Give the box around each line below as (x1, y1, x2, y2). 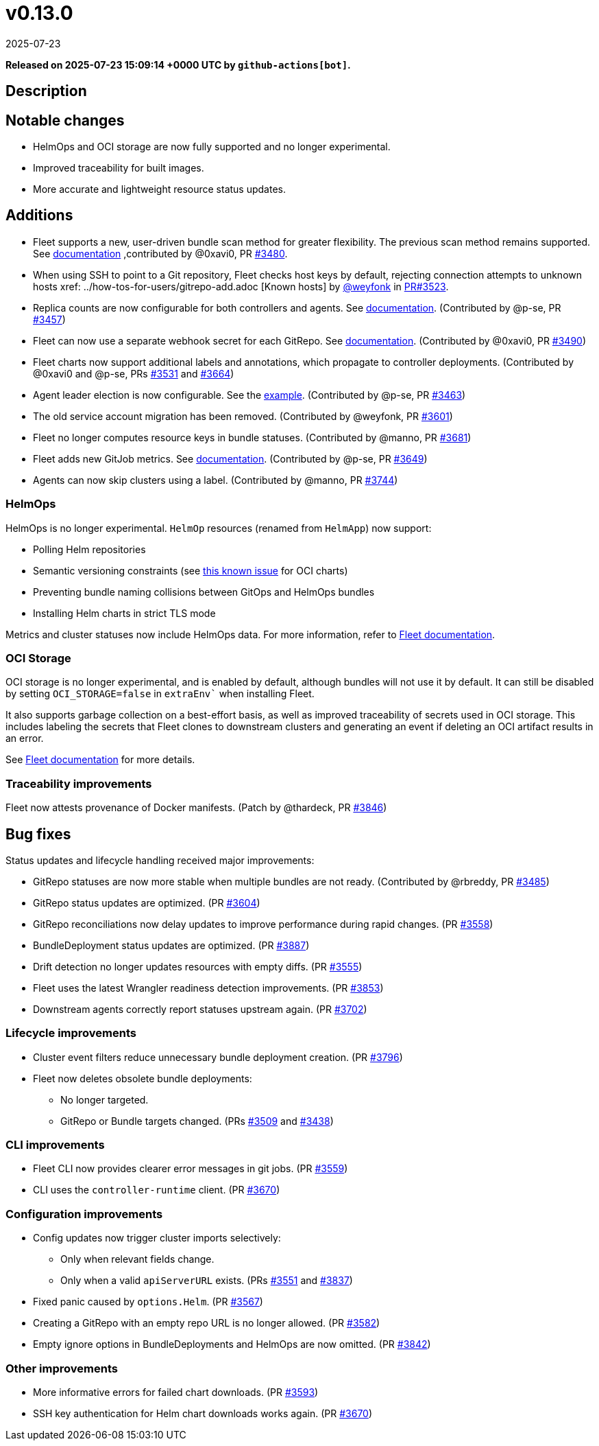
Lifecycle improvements (5, 1026, 136, 1040)
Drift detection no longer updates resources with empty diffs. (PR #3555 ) (33, 960, 363, 972)
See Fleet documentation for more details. (5, 754, 195, 766)
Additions (5, 207, 73, 224)
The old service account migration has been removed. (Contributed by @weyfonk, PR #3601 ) (33, 410, 453, 422)
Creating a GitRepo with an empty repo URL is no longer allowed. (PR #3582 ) (33, 1317, 380, 1329)
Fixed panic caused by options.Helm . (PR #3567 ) (33, 1296, 263, 1308)
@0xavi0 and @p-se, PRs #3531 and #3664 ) (33, 367, 234, 380)
